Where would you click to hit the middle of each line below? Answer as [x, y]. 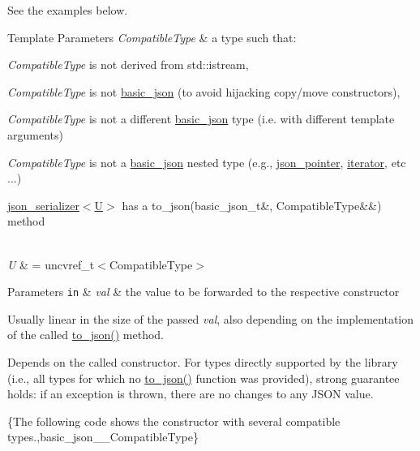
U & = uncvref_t [51, 264]
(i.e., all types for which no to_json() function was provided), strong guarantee [204, 378]
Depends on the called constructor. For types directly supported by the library [203, 361]
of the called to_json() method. [86, 335]
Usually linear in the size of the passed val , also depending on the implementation [211, 318]
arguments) [35, 134]
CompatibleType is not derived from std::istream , [128, 64]
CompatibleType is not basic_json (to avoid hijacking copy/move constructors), [204, 91]
